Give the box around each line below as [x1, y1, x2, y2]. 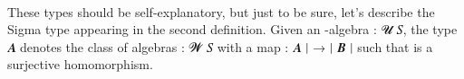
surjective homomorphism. [7, 55, 153, 74]
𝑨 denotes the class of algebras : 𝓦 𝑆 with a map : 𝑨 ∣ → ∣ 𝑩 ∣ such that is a [7, 37, 433, 56]
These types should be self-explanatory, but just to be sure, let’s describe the [7, 2, 435, 21]
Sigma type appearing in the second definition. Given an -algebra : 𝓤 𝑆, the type [7, 20, 458, 39]
